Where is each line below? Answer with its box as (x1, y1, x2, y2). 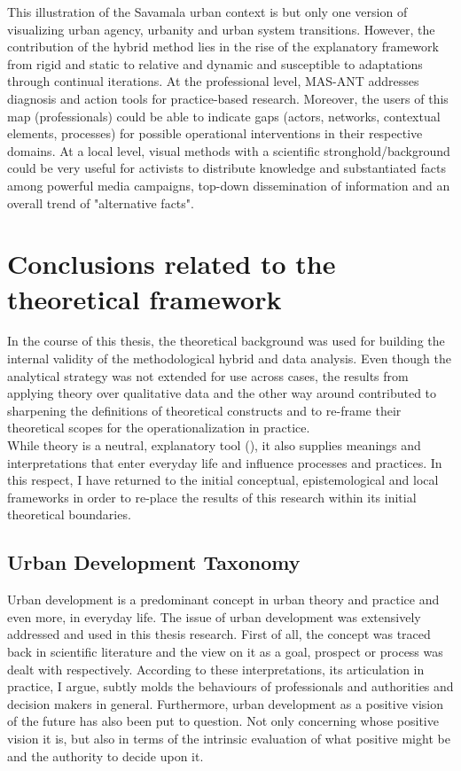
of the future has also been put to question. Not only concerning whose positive (7, 712, 439, 730)
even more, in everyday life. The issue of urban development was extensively (7, 607, 421, 626)
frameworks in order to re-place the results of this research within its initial (7, 487, 417, 506)
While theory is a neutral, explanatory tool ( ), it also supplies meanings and (7, 436, 421, 454)
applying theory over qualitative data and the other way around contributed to (7, 384, 437, 402)
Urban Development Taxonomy (7, 549, 301, 576)
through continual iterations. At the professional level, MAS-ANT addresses (7, 72, 419, 90)
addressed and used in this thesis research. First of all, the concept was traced (7, 625, 431, 643)
